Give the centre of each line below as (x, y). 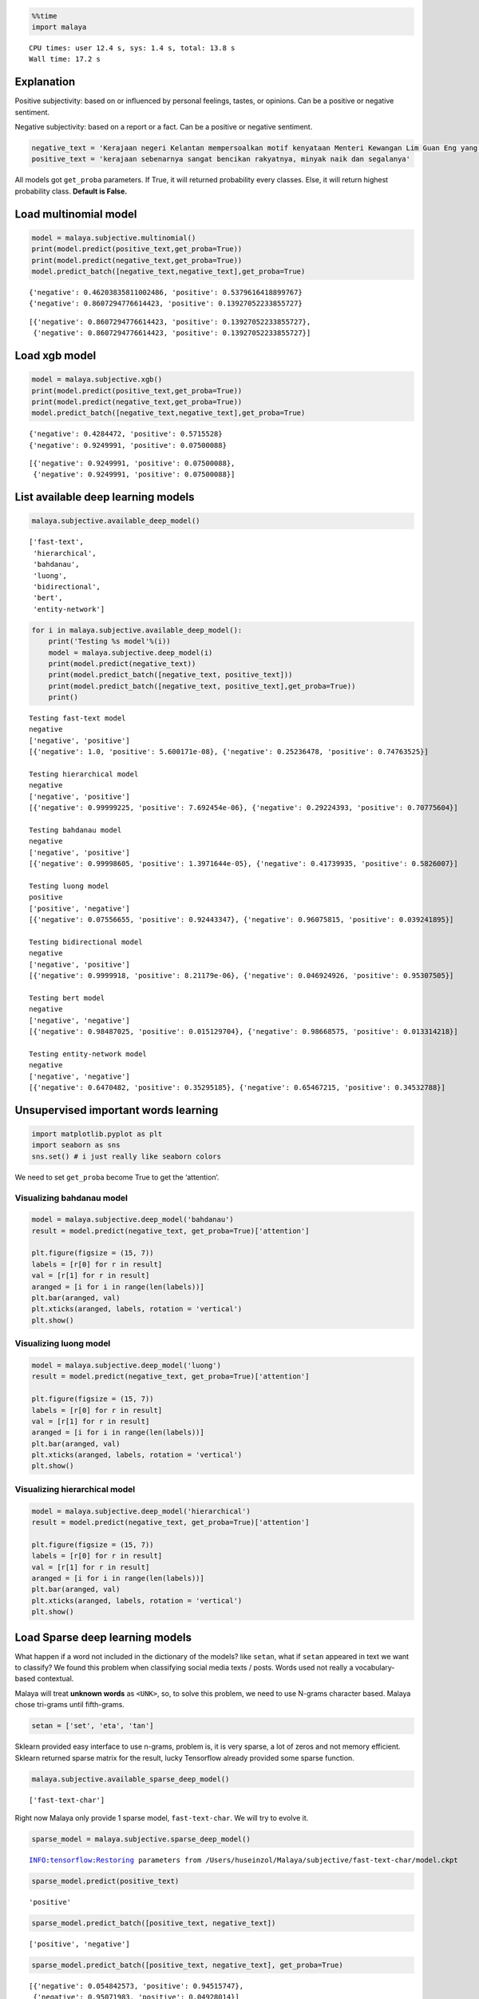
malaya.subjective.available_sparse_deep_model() (131, 1779)
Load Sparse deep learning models (103, 1637)
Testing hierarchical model (84, 774)
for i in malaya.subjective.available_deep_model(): (137, 630)
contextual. (55, 1678)
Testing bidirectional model (86, 942)
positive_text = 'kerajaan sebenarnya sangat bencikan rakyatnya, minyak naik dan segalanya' (221, 159)
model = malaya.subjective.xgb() (97, 379)
